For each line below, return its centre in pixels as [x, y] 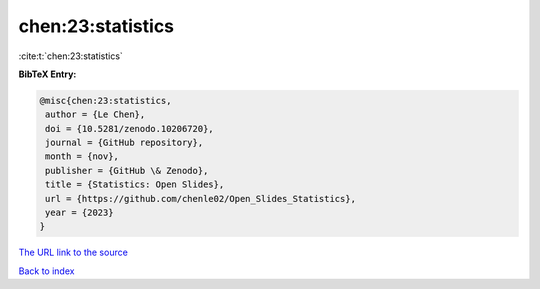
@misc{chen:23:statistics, [105, 100]
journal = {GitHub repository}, [124, 143]
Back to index [46, 271]
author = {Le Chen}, [95, 114]
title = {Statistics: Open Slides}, [135, 184]
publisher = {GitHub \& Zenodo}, [127, 170]
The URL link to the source [73, 252]
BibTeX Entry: [47, 74]
